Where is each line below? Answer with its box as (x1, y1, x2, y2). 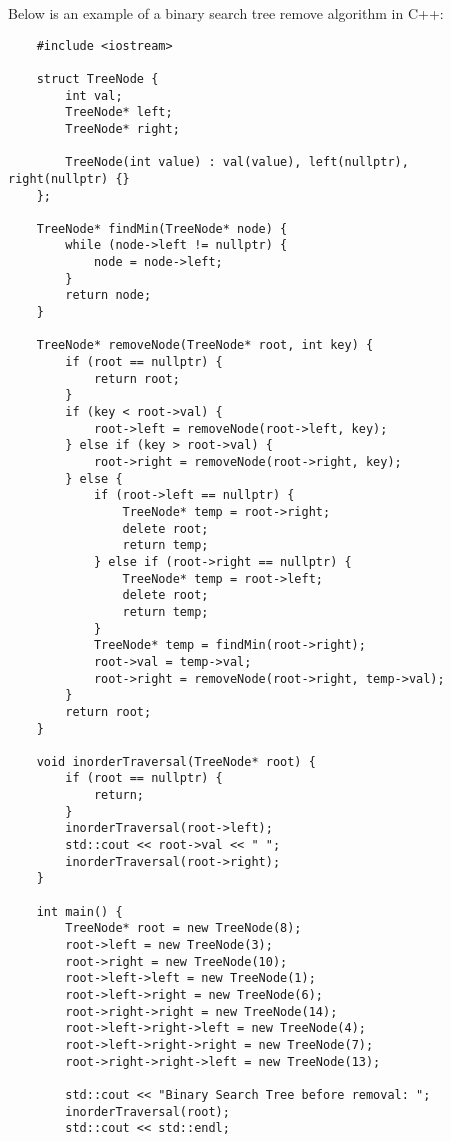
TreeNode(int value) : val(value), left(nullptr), (65, 155, 409, 170)
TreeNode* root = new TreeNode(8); (65, 921, 302, 936)
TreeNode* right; (65, 121, 180, 136)
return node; (65, 288, 152, 303)
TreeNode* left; (65, 105, 173, 120)
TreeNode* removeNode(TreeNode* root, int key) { (36, 338, 374, 353)
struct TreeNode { (36, 71, 159, 86)
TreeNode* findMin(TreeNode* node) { (36, 221, 288, 236)
